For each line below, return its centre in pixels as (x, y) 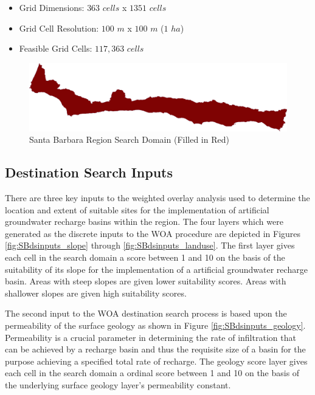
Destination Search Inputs (89, 172)
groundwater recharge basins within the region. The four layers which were (144, 222)
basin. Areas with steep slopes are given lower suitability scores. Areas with (146, 281)
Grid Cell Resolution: (59, 28)
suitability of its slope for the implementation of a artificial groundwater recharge (156, 269)
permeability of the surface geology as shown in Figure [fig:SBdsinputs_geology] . (155, 325)
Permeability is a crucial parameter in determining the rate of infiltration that (151, 337)
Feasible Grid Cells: (56, 48)
